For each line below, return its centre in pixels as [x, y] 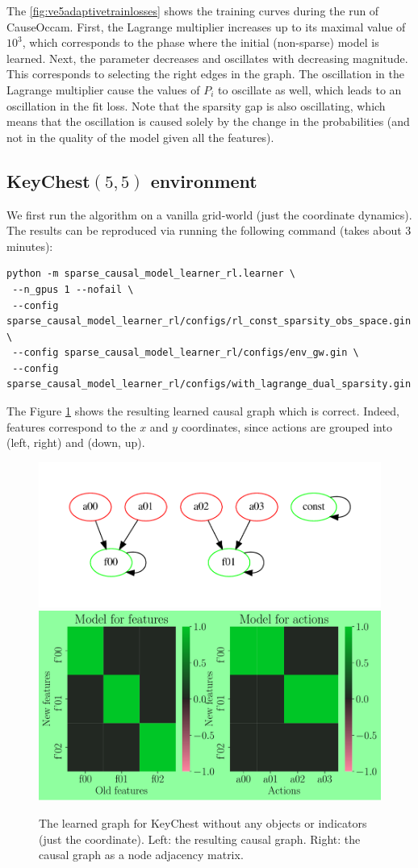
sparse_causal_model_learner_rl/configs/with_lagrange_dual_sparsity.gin [209, 384]
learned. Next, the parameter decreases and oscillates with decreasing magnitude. [207, 58]
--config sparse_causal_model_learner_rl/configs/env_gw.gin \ [186, 353]
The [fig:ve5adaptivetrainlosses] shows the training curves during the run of [193, 10]
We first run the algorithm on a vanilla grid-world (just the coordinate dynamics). [209, 214]
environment [204, 180]
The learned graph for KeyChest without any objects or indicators [203, 822]
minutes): [30, 246]
